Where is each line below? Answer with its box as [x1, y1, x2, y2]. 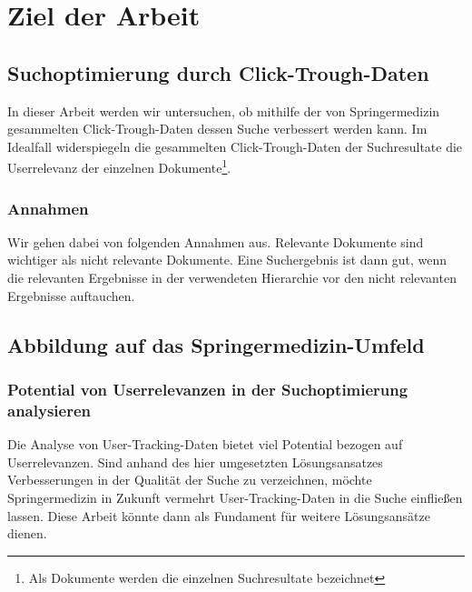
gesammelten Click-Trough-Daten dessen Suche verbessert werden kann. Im [7, 119, 428, 138]
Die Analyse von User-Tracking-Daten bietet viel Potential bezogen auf [7, 435, 403, 454]
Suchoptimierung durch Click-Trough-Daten [7, 58, 429, 86]
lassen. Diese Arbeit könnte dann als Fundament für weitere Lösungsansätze [7, 506, 430, 525]
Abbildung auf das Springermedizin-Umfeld [7, 330, 425, 358]
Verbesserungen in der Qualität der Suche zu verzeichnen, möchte [7, 470, 372, 489]
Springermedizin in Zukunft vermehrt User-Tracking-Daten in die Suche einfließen [7, 487, 463, 507]
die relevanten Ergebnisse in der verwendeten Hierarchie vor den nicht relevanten [7, 268, 457, 287]
